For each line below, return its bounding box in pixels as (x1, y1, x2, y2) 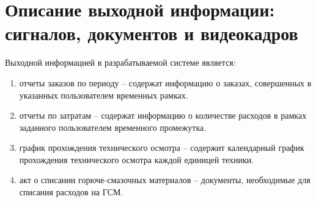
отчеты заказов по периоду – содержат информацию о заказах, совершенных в (19, 76, 312, 89)
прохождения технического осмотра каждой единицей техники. (19, 153, 254, 165)
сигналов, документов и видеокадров (5, 21, 298, 46)
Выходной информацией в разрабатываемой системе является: (5, 56, 236, 69)
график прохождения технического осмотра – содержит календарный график (19, 141, 304, 154)
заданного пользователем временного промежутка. (19, 120, 207, 133)
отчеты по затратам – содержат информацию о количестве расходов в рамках (19, 109, 307, 122)
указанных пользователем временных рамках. (19, 88, 188, 101)
